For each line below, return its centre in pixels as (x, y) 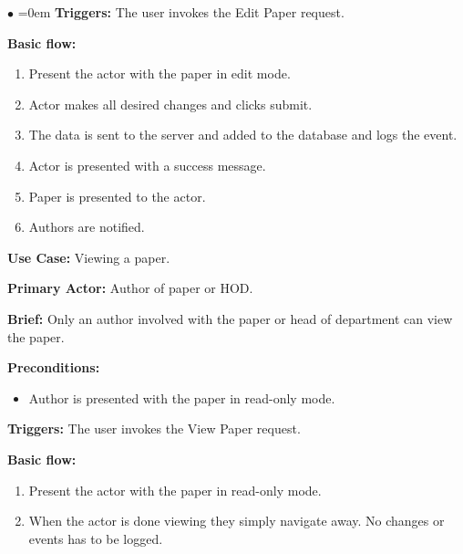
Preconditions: (54, 367)
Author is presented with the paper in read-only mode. (182, 397)
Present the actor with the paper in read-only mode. (175, 490)
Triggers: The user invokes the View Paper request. (154, 429)
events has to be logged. (96, 538)
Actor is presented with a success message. (147, 165)
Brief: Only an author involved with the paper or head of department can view (230, 318)
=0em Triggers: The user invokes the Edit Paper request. (181, 12)
